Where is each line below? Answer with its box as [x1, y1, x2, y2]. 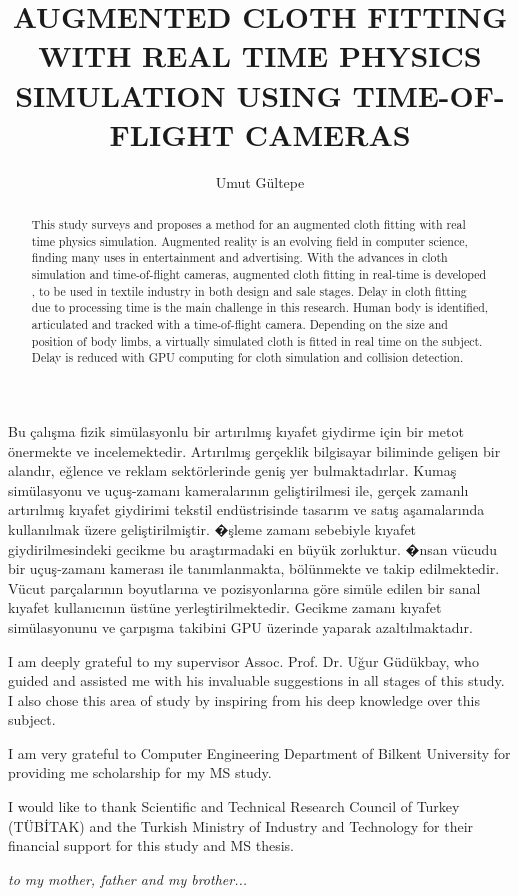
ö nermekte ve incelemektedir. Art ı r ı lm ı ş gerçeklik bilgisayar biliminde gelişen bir [8, 440, 501, 461]
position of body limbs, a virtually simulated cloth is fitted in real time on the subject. [31, 332, 483, 349]
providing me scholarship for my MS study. [8, 762, 272, 783]
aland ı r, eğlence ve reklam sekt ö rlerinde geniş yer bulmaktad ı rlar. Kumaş [8, 460, 457, 481]
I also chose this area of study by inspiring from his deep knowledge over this [8, 689, 481, 710]
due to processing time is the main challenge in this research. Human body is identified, [31, 299, 489, 316]
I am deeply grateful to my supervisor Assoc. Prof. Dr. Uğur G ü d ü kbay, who [8, 650, 479, 671]
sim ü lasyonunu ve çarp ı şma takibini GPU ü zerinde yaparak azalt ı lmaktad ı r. [8, 616, 473, 637]
